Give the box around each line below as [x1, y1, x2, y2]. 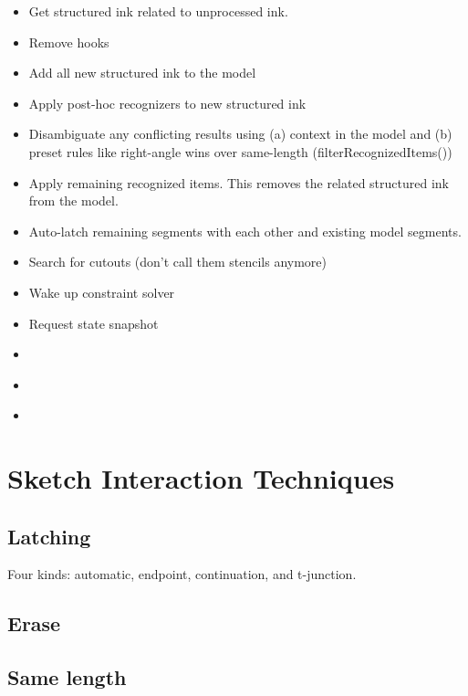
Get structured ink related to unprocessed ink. [28, 2, 288, 20]
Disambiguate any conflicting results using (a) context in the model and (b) [28, 124, 452, 143]
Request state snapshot [28, 313, 159, 332]
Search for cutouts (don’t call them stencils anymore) [28, 252, 328, 271]
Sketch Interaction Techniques [7, 459, 395, 497]
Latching [7, 522, 91, 550]
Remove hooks [28, 32, 109, 51]
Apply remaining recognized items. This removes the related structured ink [28, 173, 449, 192]
